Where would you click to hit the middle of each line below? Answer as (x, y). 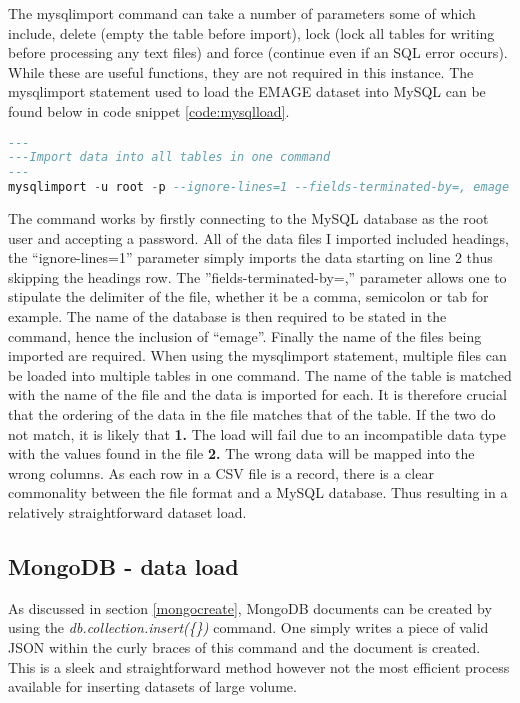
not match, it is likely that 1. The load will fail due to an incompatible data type (257, 433)
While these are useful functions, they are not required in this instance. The (241, 71)
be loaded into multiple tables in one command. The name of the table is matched (260, 374)
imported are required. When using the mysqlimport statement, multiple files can (257, 355)
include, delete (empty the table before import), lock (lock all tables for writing (251, 32)
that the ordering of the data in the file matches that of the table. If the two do (252, 414)
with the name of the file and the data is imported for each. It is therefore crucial (257, 394)
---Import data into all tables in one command (169, 157)
